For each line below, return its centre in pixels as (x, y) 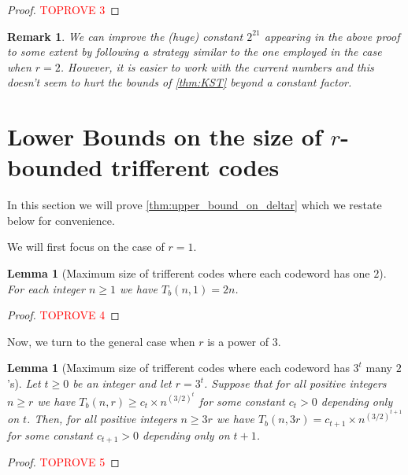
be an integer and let (122, 383)
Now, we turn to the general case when (101, 341)
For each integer (46, 288)
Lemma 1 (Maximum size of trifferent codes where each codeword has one (189, 273)
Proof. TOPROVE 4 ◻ (63, 315)
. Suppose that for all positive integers (295, 383)
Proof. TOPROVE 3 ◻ (63, 9)
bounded (55, 167)
